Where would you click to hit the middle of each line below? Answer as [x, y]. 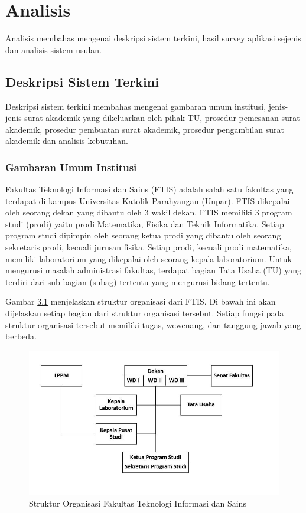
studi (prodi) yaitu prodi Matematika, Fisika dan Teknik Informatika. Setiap [145, 223]
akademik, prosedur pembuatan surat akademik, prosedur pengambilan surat [145, 129]
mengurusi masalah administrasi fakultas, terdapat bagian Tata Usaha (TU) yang [154, 270]
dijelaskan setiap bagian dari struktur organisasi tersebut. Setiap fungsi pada [145, 313]
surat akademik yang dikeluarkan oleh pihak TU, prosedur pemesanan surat [162, 118]
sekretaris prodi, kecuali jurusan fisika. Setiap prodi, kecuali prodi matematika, [149, 247]
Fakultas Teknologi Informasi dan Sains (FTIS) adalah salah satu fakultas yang [149, 189]
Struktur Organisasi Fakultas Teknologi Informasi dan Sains [138, 503]
